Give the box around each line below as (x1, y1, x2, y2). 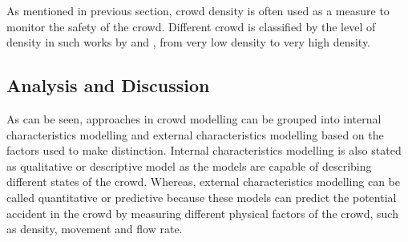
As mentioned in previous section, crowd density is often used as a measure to (6, 2, 390, 18)
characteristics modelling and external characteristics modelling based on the (6, 126, 384, 143)
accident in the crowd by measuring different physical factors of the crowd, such (6, 204, 398, 221)
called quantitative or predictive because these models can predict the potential (6, 188, 397, 205)
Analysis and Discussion (6, 73, 210, 98)
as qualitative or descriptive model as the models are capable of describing (6, 157, 372, 174)
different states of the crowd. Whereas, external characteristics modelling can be (6, 173, 400, 190)
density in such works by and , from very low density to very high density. (6, 34, 371, 50)
